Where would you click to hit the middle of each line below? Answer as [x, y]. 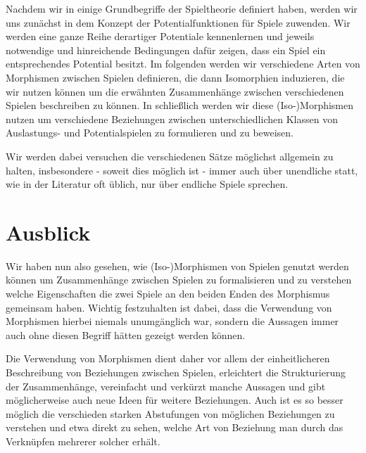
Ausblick [48, 232]
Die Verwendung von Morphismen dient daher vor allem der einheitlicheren [168, 358]
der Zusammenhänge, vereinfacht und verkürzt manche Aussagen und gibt [166, 386]
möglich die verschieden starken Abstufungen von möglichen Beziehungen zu [170, 413]
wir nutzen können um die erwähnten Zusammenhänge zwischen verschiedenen [175, 91]
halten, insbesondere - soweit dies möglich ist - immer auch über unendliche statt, [182, 170]
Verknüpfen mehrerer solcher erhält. [83, 441]
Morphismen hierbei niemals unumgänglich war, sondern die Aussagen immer [172, 321]
